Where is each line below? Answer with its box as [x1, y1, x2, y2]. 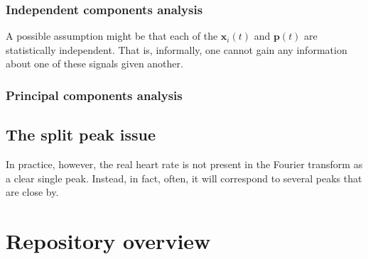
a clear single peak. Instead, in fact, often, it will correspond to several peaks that [6, 170, 362, 185]
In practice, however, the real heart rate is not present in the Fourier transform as [6, 157, 363, 172]
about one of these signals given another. [6, 56, 183, 71]
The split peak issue [6, 123, 156, 145]
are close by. [6, 184, 59, 199]
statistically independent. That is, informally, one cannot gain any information [6, 42, 347, 57]
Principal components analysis [6, 86, 183, 104]
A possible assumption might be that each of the [6, 28, 218, 43]
